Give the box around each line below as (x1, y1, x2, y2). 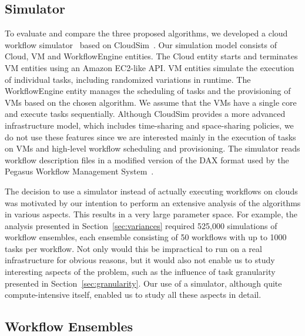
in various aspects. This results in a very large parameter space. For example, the (5, 208, 297, 220)
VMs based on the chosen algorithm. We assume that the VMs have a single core (5, 96, 297, 108)
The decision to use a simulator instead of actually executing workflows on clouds (5, 184, 298, 197)
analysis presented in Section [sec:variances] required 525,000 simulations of (5, 219, 277, 231)
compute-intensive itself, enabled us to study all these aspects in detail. (5, 288, 262, 301)
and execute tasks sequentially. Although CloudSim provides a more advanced (5, 107, 286, 120)
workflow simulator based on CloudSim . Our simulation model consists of (5, 38, 277, 51)
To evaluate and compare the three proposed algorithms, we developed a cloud (5, 27, 288, 39)
